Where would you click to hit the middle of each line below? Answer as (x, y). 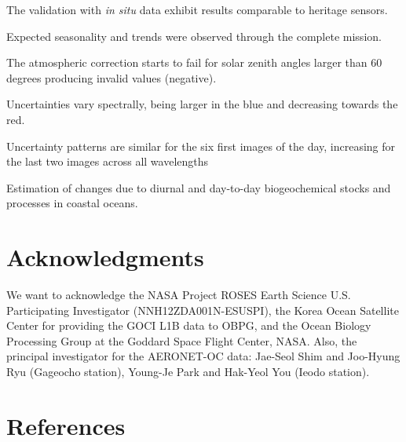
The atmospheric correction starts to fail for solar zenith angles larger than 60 (194, 62)
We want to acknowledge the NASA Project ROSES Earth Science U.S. (179, 295)
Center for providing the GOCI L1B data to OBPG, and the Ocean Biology (189, 325)
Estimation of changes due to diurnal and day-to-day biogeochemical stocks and (199, 187)
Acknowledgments (105, 257)
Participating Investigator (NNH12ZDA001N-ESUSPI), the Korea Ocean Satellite (203, 310)
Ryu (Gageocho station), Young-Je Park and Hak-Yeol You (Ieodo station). (188, 372)
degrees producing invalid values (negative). (112, 77)
